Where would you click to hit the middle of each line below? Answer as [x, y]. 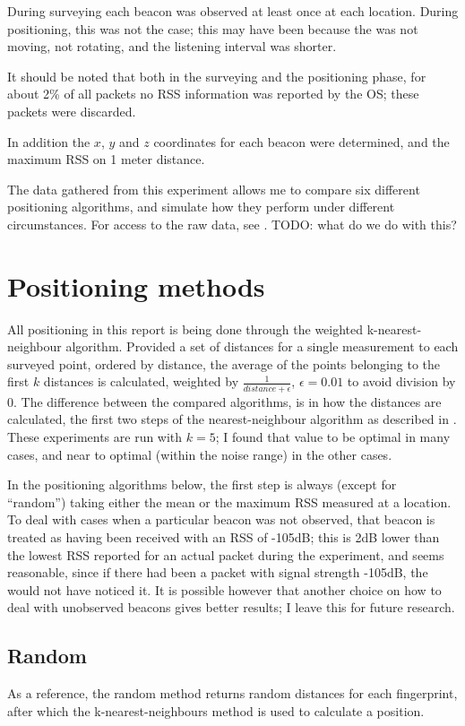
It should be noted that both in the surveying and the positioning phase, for [217, 76]
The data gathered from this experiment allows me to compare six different [214, 189]
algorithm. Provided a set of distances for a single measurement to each [262, 346]
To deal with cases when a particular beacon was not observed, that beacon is [221, 519]
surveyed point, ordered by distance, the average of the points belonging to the [224, 363]
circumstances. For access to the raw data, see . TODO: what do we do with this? [232, 224]
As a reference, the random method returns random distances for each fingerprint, [232, 693]
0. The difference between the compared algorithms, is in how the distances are [224, 401]
